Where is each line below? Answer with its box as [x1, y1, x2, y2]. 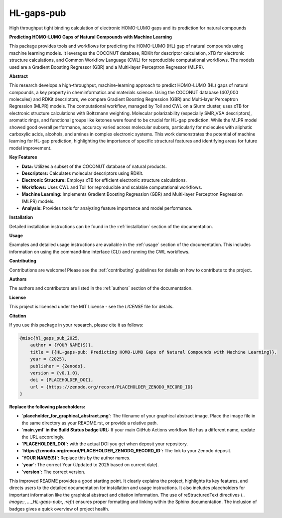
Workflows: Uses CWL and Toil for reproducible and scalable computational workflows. [21, 184, 202, 190]
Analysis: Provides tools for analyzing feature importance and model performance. [21, 205, 193, 211]
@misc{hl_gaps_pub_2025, [19, 335, 81, 341]
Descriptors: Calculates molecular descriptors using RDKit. [21, 170, 144, 176]
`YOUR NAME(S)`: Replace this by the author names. [21, 455, 131, 461]
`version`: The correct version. [21, 469, 86, 475]
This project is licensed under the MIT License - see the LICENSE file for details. [9, 304, 174, 310]
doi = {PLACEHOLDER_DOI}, [30, 377, 94, 383]
